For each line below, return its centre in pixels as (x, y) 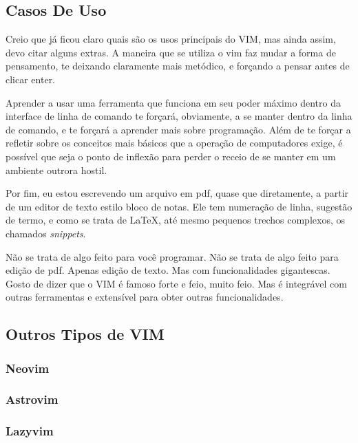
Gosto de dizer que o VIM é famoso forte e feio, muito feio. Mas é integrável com (176, 283)
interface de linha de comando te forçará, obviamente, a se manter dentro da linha (179, 116)
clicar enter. (31, 79)
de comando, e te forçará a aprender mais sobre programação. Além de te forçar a (178, 129)
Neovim (28, 368)
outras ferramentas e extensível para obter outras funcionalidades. (145, 297)
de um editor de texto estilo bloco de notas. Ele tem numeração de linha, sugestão (179, 206)
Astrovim (32, 399)
